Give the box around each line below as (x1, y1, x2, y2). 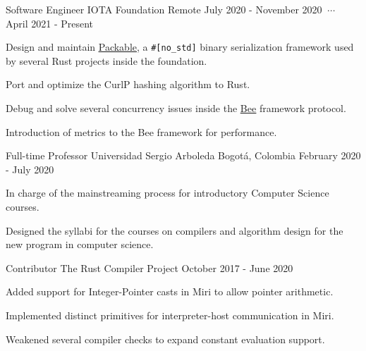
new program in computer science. (6, 237, 154, 252)
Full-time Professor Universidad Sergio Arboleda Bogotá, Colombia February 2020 (6, 148, 361, 163)
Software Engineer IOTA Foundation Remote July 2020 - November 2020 (6, 2, 322, 16)
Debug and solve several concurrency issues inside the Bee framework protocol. (6, 101, 346, 116)
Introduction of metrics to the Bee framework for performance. (6, 124, 277, 139)
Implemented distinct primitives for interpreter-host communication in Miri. (6, 307, 334, 322)
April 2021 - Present (6, 16, 94, 30)
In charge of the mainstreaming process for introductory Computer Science (6, 185, 329, 200)
